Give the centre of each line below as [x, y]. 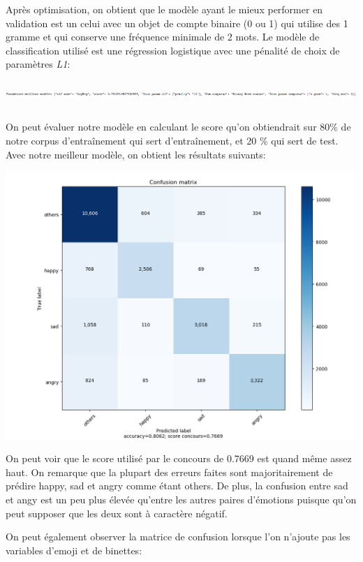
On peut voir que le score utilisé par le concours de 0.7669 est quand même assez [179, 458]
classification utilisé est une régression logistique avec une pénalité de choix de [173, 50]
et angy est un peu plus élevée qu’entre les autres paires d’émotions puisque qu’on [181, 499]
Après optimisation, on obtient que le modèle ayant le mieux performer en [164, 9]
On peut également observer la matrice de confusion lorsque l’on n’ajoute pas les [178, 537]
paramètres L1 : [38, 64]
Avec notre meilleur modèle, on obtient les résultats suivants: [136, 154]
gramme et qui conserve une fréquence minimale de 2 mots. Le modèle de [163, 37]
